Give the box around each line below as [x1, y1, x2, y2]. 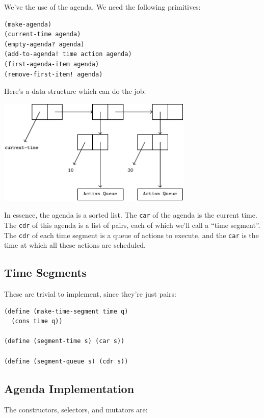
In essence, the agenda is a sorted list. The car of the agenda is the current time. [4, 210, 257, 220]
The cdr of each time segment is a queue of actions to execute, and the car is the [4, 229, 259, 240]
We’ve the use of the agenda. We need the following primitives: [4, 2, 201, 12]
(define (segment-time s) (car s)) [4, 337, 125, 345]
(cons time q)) [11, 318, 63, 325]
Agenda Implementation [4, 380, 135, 396]
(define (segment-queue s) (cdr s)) [4, 357, 128, 365]
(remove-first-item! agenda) [4, 70, 103, 78]
